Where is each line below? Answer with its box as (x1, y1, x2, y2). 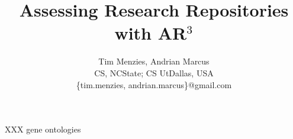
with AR (114, 21, 187, 45)
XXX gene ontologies (5, 123, 81, 135)
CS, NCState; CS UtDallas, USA (94, 66, 214, 79)
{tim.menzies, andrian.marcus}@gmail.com (76, 78, 232, 90)
